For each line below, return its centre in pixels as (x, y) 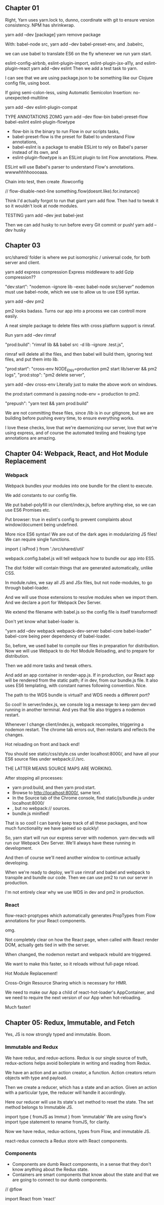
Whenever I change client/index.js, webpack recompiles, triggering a (74, 724)
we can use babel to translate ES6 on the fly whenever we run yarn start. (79, 53)
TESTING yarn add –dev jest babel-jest (44, 215)
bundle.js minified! (31, 813)
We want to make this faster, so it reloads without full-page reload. (72, 964)
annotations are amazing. (31, 438)
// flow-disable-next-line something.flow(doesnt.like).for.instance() (72, 191)
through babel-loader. (27, 588)
